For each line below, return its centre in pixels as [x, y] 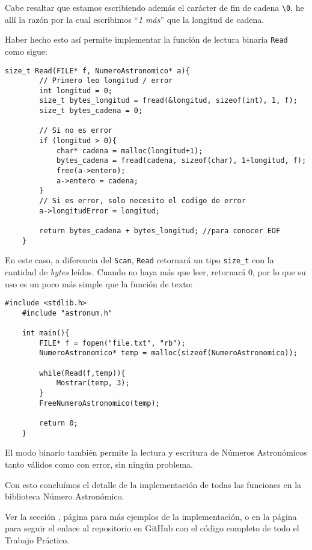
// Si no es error [76, 131]
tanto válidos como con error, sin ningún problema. [99, 464]
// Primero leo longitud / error [106, 81]
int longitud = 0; [76, 90]
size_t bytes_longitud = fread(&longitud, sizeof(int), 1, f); [168, 101]
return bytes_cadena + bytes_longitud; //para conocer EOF [160, 231]
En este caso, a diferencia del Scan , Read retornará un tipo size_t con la [139, 260]
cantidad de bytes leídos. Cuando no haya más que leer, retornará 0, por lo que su [155, 271]
